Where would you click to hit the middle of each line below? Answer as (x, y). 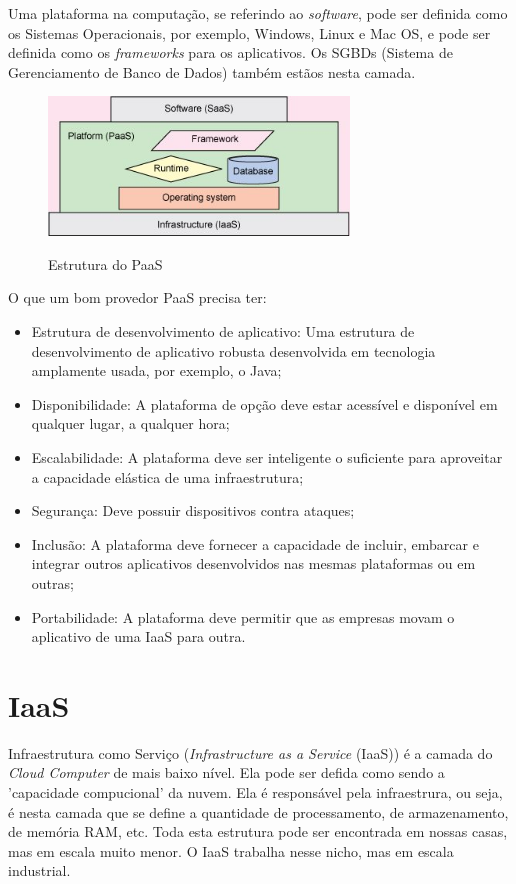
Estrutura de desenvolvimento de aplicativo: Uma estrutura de (223, 331)
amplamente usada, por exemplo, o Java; (156, 370)
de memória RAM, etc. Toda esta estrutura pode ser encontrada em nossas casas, (258, 831)
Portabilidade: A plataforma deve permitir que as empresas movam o (243, 616)
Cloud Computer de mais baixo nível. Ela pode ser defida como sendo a (226, 772)
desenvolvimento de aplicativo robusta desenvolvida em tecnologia (233, 350)
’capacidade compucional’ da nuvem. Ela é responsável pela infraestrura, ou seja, (255, 792)
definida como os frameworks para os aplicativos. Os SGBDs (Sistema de (230, 52)
